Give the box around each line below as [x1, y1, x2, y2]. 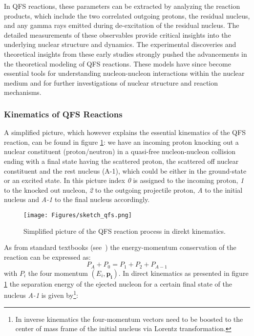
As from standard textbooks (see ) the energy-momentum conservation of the [4, 242, 236, 252]
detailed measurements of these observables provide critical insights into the [4, 29, 231, 40]
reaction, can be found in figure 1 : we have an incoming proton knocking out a [4, 136, 239, 147]
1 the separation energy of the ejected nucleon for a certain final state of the [4, 278, 232, 289]
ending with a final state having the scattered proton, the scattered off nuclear [4, 156, 239, 166]
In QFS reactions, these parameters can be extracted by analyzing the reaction [4, 1, 240, 11]
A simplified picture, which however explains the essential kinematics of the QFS [4, 127, 246, 137]
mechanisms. [4, 87, 42, 97]
